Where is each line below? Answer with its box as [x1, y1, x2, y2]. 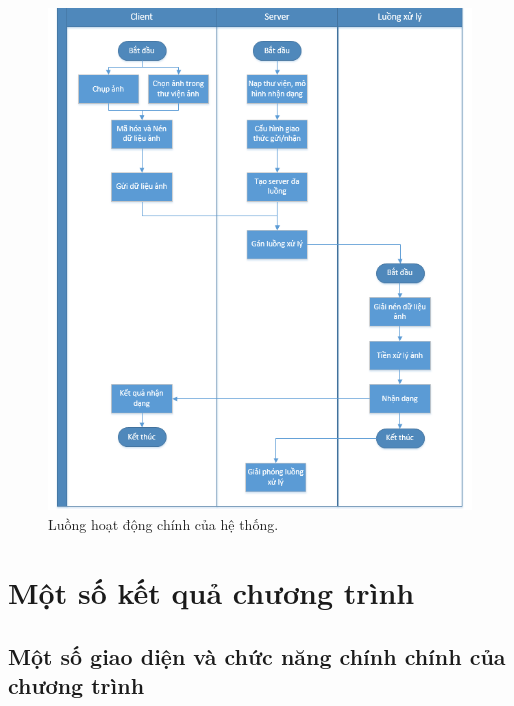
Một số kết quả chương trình [8, 572, 415, 613]
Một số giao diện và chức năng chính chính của [8, 641, 506, 672]
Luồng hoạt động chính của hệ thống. [48, 513, 279, 534]
